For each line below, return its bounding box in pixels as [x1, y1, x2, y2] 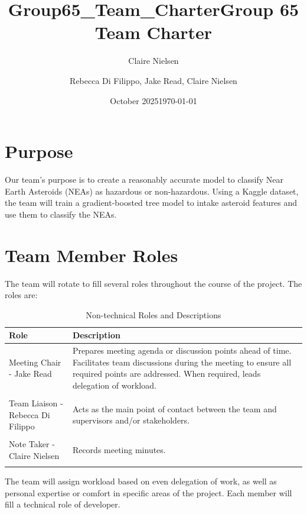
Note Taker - [9, 438, 55, 450]
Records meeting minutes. [72, 444, 166, 456]
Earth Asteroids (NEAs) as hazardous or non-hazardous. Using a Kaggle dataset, [5, 185, 299, 197]
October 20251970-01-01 [110, 94, 197, 106]
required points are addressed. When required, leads [72, 367, 261, 380]
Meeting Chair [9, 355, 61, 368]
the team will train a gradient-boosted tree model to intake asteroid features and [5, 196, 298, 209]
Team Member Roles [5, 243, 178, 267]
